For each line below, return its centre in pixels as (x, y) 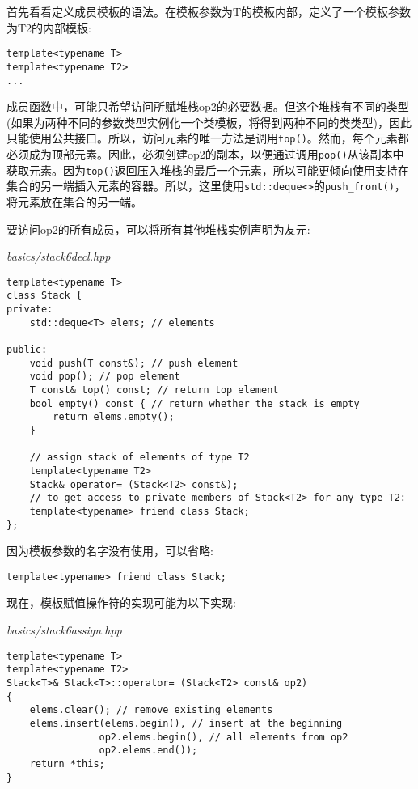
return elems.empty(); (114, 417)
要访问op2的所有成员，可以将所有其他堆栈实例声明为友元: (158, 229)
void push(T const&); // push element (134, 363)
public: (27, 350)
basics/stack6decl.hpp (59, 256)
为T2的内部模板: (49, 27)
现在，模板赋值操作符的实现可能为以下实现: (121, 602)
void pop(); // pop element (105, 377)
